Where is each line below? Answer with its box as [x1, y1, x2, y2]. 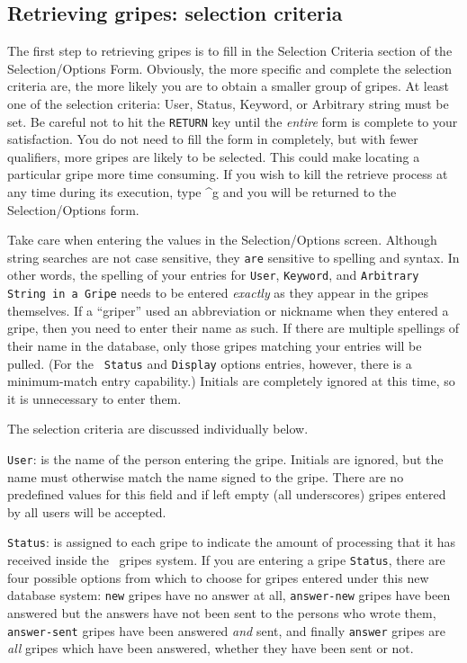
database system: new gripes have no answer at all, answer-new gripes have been [7, 586, 451, 605]
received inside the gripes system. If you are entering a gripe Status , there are [7, 551, 445, 569]
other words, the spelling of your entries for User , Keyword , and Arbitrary [7, 265, 419, 284]
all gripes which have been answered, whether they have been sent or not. [7, 639, 414, 658]
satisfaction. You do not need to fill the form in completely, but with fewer [7, 130, 418, 148]
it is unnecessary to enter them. [7, 389, 182, 408]
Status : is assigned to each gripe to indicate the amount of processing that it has [7, 533, 456, 551]
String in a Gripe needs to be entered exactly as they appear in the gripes [7, 283, 429, 302]
